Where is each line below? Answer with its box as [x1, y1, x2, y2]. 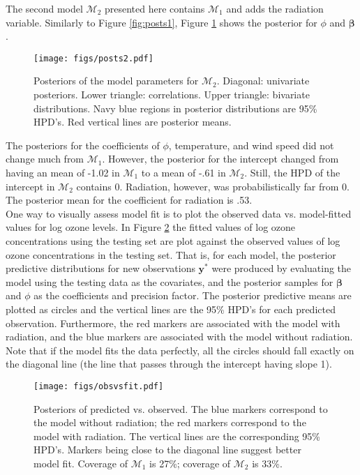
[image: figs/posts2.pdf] [33, 53, 153, 63]
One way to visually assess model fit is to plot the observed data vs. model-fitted [6, 206, 352, 220]
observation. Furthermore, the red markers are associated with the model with [6, 315, 340, 330]
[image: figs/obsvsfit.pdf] [33, 381, 164, 391]
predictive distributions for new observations [6, 261, 195, 276]
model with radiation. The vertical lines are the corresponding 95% [33, 428, 321, 443]
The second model [6, 1, 83, 15]
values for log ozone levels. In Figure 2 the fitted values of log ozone [6, 220, 296, 234]
